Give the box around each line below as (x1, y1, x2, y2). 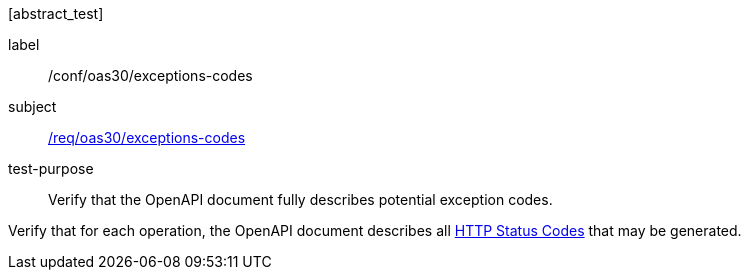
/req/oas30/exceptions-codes (48, 129, 246, 146)
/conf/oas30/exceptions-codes (48, 67, 253, 84)
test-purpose (8, 160, 94, 177)
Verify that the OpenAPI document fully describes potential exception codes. (48, 191, 553, 208)
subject (8, 98, 57, 115)
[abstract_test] (8, 5, 104, 22)
